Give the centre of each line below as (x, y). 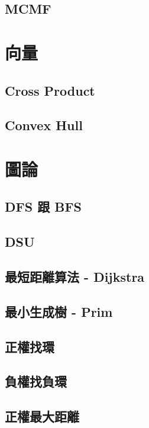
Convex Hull (44, 125)
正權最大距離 (42, 416)
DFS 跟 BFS (43, 207)
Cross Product (50, 90)
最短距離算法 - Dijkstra (75, 277)
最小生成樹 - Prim (59, 311)
